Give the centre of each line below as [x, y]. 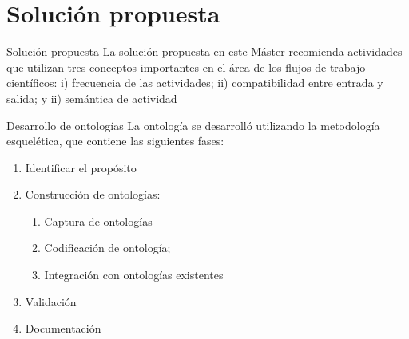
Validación [51, 301]
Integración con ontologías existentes [134, 275]
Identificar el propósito [81, 167]
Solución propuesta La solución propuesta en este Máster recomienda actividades [204, 51]
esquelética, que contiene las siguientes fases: [115, 141]
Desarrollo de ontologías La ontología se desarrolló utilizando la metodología [193, 125]
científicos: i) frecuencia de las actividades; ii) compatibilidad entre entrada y [195, 83]
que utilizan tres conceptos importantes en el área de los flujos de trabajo [186, 67]
